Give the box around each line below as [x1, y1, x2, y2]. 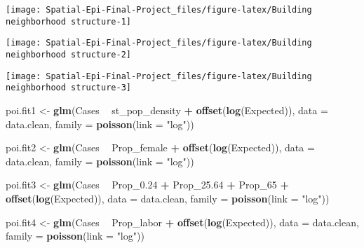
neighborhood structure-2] [6, 49, 131, 60]
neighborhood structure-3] [6, 83, 131, 93]
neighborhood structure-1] [6, 16, 131, 27]
